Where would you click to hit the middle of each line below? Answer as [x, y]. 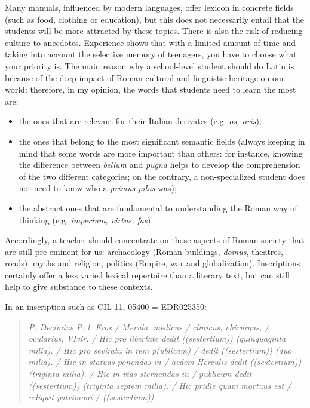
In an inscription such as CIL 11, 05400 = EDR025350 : [106, 307]
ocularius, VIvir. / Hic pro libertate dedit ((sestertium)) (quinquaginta [157, 338]
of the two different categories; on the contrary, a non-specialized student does [162, 176]
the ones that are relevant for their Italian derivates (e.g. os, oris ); [140, 121]
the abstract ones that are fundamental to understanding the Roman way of [158, 208]
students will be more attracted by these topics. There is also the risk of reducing [154, 31]
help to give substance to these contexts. [79, 286]
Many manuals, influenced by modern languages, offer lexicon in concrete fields [149, 7]
